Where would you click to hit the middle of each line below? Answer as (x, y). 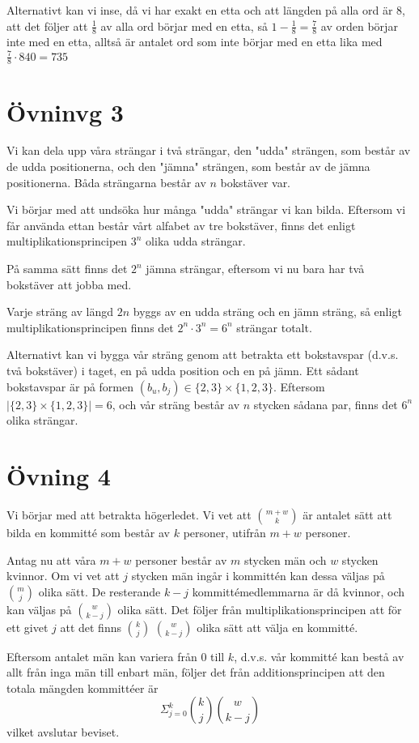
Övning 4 (59, 475)
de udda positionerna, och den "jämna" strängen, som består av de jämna (188, 167)
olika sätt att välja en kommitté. (277, 627)
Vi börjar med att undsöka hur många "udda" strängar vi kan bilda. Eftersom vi (206, 209)
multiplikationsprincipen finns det (90, 327)
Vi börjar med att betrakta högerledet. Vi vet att (129, 514)
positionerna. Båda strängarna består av (106, 182)
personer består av (181, 559)
